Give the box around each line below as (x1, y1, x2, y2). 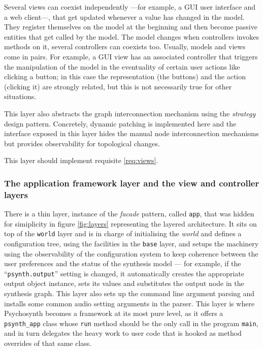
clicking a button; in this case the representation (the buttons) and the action (4, 71, 246, 82)
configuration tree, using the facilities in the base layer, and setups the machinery (4, 238, 259, 248)
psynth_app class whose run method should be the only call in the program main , (4, 317, 258, 328)
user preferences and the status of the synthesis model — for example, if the (4, 258, 241, 269)
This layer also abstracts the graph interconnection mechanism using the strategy (4, 108, 256, 118)
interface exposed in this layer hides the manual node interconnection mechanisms (4, 128, 259, 139)
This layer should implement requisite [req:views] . (4, 155, 158, 166)
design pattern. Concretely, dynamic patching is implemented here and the (4, 118, 237, 129)
